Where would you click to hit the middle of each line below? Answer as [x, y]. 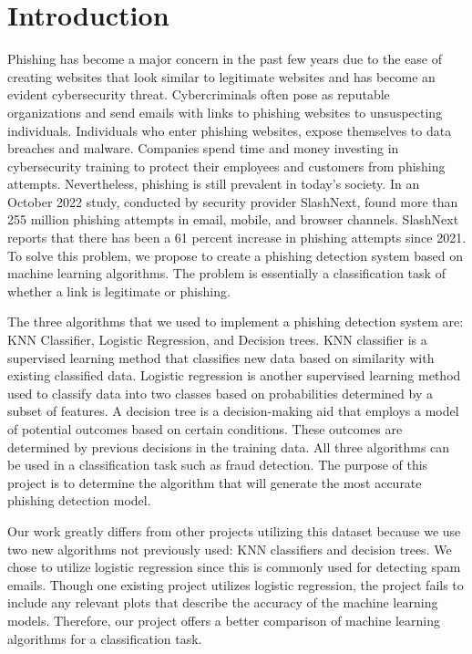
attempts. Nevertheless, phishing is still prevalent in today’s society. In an [214, 184]
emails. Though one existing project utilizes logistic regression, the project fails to [236, 584]
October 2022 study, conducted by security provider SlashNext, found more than [233, 201]
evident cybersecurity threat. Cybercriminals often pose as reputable [199, 94]
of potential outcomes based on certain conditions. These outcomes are [205, 429]
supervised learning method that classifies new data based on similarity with [221, 357]
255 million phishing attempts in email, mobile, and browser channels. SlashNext [233, 219]
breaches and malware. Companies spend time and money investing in [203, 148]
